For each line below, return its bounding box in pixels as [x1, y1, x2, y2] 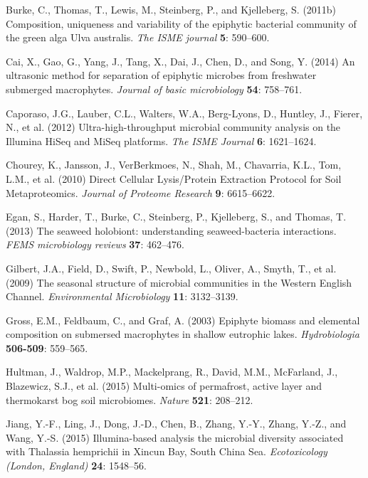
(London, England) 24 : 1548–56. [6, 458, 147, 473]
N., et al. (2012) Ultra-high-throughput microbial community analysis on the [6, 119, 341, 134]
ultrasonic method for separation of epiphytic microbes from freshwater [6, 68, 317, 83]
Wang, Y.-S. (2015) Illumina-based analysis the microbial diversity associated [6, 430, 344, 445]
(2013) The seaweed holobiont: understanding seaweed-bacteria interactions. [6, 223, 337, 238]
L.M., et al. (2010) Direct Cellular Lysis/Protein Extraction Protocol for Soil [6, 171, 342, 186]
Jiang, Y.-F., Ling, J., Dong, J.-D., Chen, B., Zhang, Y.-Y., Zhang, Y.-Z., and [6, 416, 347, 431]
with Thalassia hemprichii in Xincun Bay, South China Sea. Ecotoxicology [6, 444, 327, 459]
